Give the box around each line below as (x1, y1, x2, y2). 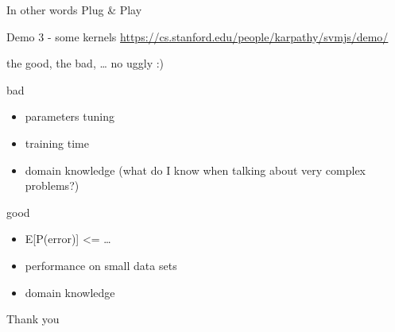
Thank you (6, 311, 60, 327)
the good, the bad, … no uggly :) (6, 55, 165, 71)
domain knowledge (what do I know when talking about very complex (25, 161, 366, 178)
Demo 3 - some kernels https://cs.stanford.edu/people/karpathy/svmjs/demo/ (6, 28, 389, 44)
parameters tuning (25, 108, 114, 125)
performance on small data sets (25, 257, 177, 273)
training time (25, 134, 89, 151)
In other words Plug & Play (6, 2, 142, 17)
